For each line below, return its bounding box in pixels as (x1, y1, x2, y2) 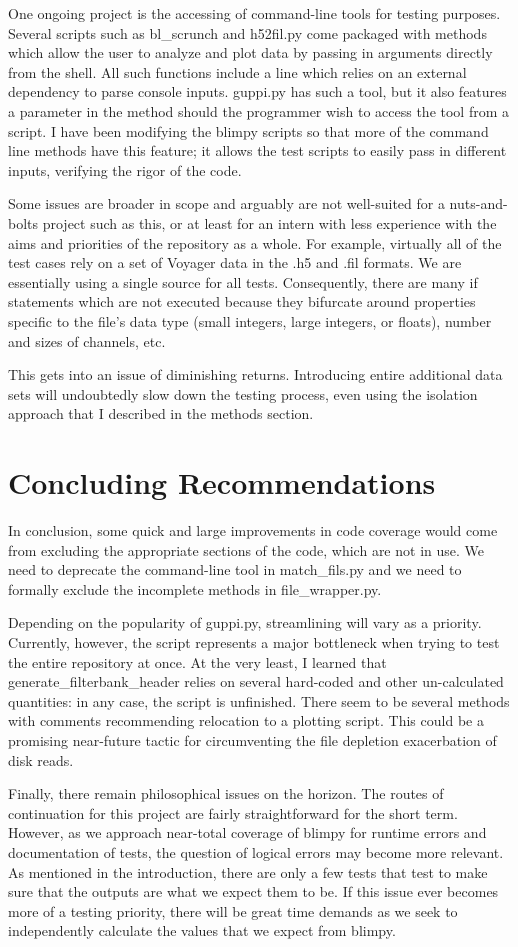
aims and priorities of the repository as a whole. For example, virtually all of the (8, 232, 502, 253)
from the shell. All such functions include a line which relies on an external (8, 61, 467, 82)
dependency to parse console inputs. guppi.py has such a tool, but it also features (8, 81, 507, 102)
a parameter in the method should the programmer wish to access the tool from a (8, 100, 510, 121)
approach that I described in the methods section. (8, 403, 314, 424)
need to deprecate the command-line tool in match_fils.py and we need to (8, 559, 462, 580)
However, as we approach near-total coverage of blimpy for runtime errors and (8, 822, 487, 843)
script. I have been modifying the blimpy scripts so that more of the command (8, 120, 489, 141)
